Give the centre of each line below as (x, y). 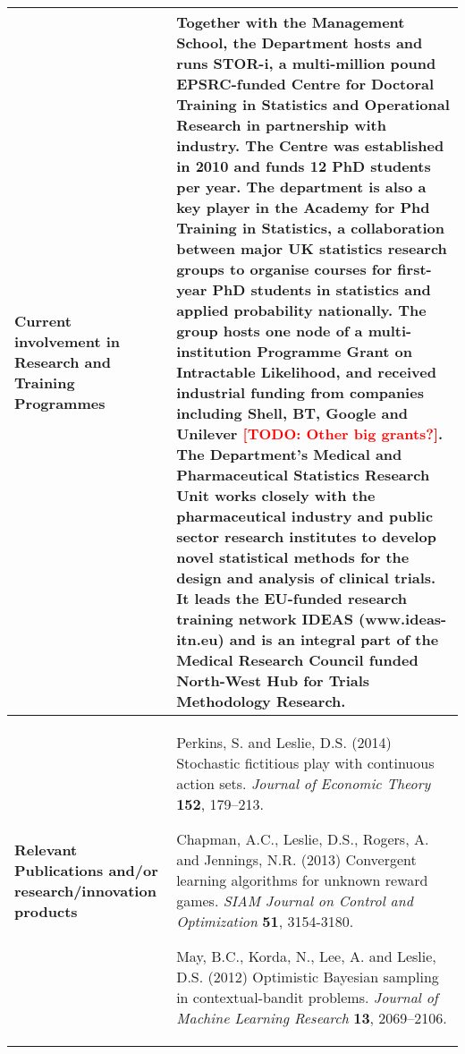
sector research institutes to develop (306, 536)
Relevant (46, 849)
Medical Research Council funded (297, 660)
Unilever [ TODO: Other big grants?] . (310, 433)
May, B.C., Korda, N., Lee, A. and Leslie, (306, 956)
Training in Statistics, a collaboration (310, 228)
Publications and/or (86, 870)
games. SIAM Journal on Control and (295, 901)
